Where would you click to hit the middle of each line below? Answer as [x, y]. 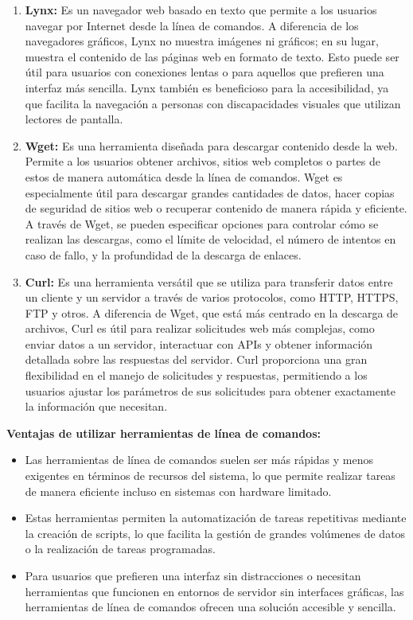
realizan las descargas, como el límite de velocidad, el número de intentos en [210, 239]
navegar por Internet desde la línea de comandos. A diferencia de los [192, 25]
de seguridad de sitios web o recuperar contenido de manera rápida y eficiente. [216, 208]
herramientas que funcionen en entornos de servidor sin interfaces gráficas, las [214, 591]
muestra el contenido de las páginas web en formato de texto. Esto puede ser [212, 56]
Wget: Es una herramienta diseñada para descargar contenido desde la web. [211, 145]
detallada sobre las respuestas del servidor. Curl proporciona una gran [196, 359]
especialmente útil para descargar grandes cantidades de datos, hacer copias [210, 192]
